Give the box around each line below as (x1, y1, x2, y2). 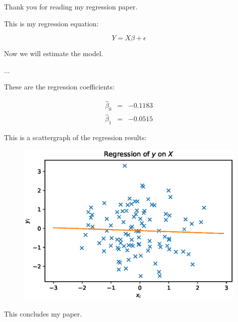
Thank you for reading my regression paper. (4, 1, 138, 11)
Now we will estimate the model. (4, 48, 103, 59)
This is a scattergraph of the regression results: (4, 132, 147, 143)
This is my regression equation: (4, 18, 99, 28)
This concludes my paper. (4, 308, 82, 319)
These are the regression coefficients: (4, 81, 115, 92)
